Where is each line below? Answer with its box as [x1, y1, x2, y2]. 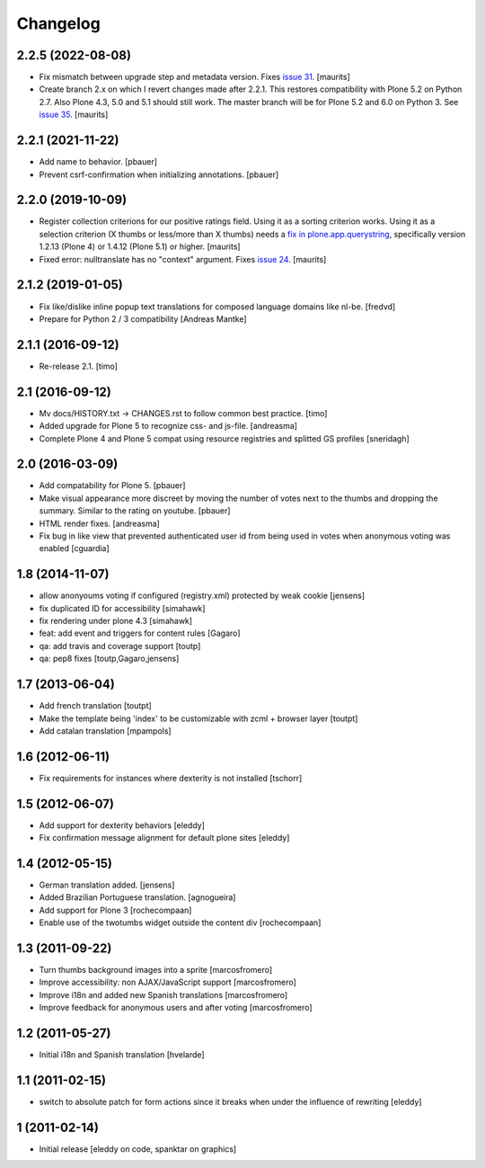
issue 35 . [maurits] [39, 109, 109, 120]
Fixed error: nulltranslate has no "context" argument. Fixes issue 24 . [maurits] [39, 254, 327, 264]
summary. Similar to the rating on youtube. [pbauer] [39, 505, 231, 516]
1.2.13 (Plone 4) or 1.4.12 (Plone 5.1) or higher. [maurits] [39, 241, 242, 252]
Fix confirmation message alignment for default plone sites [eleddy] [39, 833, 290, 843]
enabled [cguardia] [39, 543, 110, 554]
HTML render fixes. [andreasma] [39, 518, 161, 529]
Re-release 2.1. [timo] [39, 361, 119, 371]
